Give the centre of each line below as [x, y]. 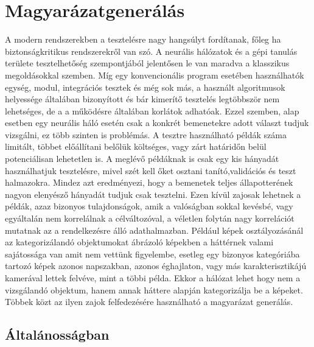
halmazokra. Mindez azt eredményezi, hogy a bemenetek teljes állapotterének [149, 182]
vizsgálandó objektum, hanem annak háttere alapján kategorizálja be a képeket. [154, 289]
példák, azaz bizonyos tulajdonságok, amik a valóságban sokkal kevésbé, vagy [149, 206]
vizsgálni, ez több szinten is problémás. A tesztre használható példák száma [146, 134]
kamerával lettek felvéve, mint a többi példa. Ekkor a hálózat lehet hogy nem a [153, 278]
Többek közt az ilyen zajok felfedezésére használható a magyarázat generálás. [149, 302]
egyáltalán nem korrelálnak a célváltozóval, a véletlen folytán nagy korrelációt [150, 218]
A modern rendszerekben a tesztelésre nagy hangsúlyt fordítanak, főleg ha [143, 39]
